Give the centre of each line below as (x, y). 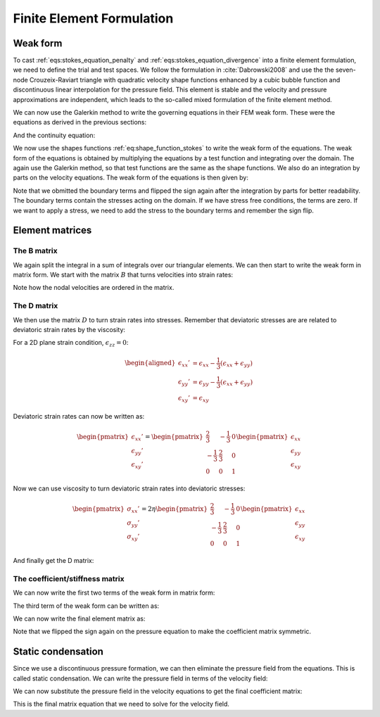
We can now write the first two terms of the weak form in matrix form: (114, 593)
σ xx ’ (133, 509)
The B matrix (35, 251)
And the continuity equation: (54, 135)
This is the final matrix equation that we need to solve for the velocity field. (121, 704)
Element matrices (52, 230)
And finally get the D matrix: (53, 561)
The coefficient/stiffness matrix (69, 578)
